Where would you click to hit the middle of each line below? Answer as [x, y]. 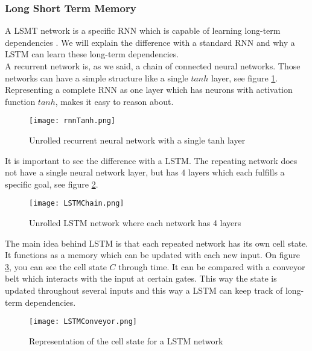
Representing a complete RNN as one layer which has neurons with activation [149, 90]
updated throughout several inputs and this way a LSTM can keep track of [144, 290]
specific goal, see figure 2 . [52, 184]
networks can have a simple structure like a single [97, 77]
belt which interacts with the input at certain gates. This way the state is [141, 278]
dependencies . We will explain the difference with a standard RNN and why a [150, 42]
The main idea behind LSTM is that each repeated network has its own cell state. [157, 243]
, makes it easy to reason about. [114, 101]
